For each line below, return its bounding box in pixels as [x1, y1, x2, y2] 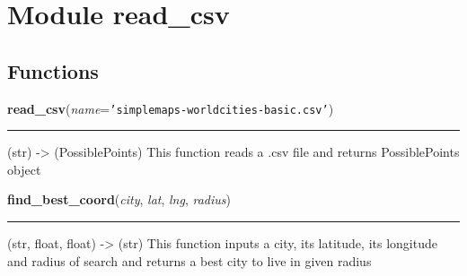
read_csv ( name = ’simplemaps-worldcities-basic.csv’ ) [7, 99, 334, 117]
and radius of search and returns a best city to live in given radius [7, 251, 372, 270]
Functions [7, 56, 99, 84]
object [7, 160, 41, 178]
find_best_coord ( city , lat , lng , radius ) [7, 190, 231, 209]
